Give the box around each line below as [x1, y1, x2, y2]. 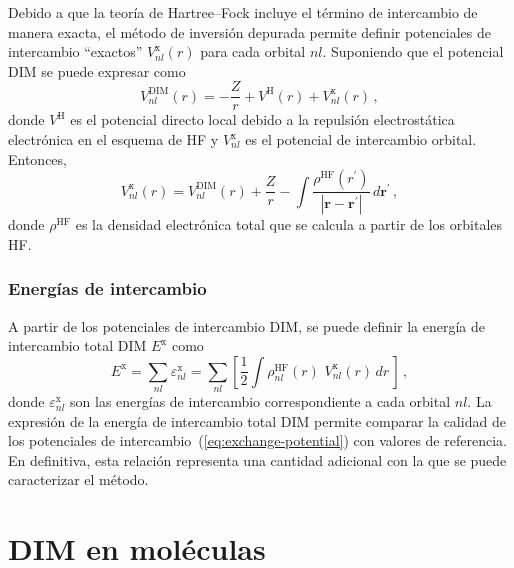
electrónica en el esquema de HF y [8, 129, 219, 150]
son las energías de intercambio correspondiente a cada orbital [70, 391, 451, 412]
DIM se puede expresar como [8, 60, 186, 81]
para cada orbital [200, 41, 306, 62]
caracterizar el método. [8, 469, 149, 490]
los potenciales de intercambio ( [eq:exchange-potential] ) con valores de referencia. [8, 430, 507, 451]
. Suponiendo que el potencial [322, 41, 504, 62]
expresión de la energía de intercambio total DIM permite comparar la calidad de [8, 410, 506, 431]
